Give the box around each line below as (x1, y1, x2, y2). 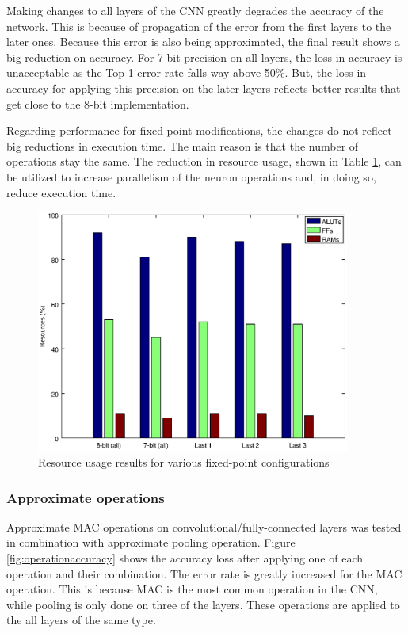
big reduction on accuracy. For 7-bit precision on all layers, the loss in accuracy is (6, 48, 402, 65)
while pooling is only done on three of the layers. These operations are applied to (6, 596, 400, 612)
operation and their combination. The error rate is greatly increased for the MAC (6, 565, 402, 582)
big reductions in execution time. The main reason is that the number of (6, 137, 359, 154)
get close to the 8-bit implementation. (6, 95, 189, 112)
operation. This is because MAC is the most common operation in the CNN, (6, 581, 378, 597)
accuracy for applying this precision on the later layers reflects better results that (6, 79, 401, 96)
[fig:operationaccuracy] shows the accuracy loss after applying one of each (6, 550, 364, 566)
